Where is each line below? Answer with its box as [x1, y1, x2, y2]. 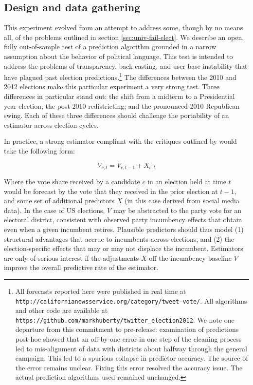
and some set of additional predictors [4, 195, 115, 206]
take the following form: [4, 145, 75, 155]
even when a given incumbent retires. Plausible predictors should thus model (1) [4, 224, 244, 234]
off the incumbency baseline [149, 252, 232, 263]
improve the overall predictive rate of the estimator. [4, 262, 159, 272]
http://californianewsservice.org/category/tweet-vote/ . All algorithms [15, 295, 247, 306]
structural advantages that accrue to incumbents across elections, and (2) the [4, 233, 235, 244]
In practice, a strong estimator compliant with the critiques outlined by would [4, 136, 237, 146]
